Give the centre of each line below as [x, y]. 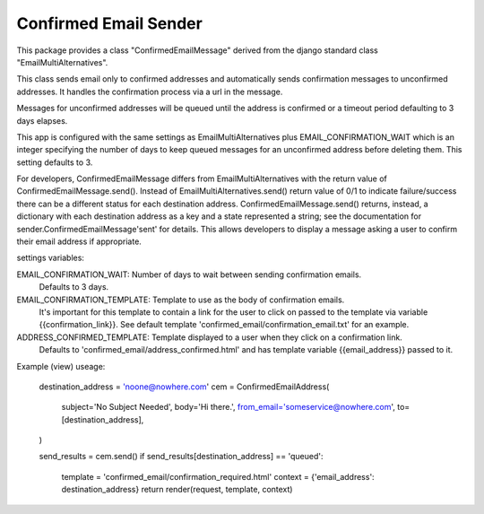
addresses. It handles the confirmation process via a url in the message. [150, 91]
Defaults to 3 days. [74, 287]
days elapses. [42, 120]
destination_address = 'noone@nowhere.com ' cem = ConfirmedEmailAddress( [184, 387]
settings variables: [51, 258]
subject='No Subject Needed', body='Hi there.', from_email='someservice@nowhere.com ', [229, 407]
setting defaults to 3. [55, 162]
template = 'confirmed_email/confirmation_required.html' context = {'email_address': [218, 476]
